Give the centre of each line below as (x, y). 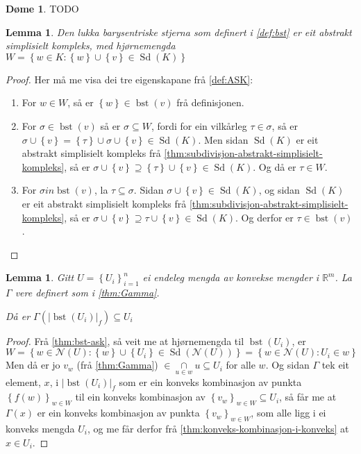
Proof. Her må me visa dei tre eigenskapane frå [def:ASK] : (129, 79)
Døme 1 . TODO (42, 8)
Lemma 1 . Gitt (40, 277)
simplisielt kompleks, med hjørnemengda (91, 45)
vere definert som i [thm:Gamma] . (87, 293)
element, (23, 381)
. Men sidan (223, 139)
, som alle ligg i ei (288, 413)
